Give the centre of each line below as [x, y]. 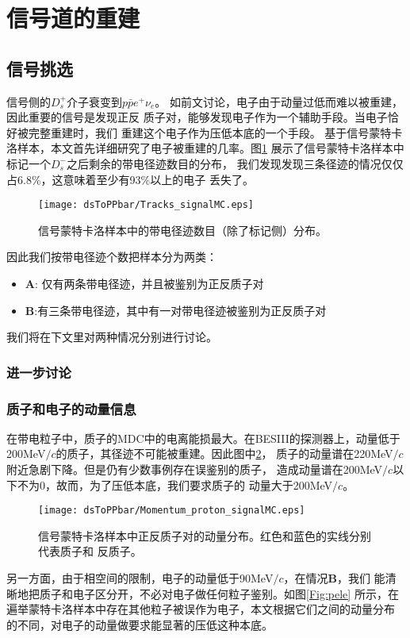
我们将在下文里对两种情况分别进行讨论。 [112, 337]
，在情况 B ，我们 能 [334, 578]
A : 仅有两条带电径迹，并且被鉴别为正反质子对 [144, 283]
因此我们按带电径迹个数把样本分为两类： [112, 257]
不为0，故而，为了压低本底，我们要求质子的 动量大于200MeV [175, 484]
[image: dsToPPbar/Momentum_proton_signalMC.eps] [172, 511]
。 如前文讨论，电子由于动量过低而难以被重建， [279, 101]
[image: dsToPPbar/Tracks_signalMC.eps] [146, 205]
